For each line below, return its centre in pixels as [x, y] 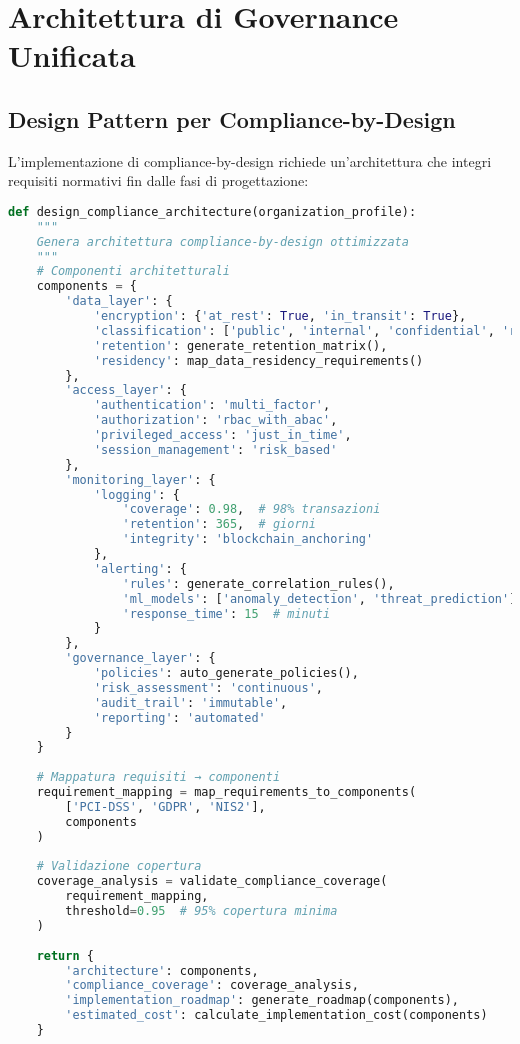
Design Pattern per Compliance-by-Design [232, 118]
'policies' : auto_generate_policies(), [226, 673]
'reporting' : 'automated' [179, 717]
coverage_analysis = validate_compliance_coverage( [212, 881]
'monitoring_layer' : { [140, 479]
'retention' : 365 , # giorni [219, 524]
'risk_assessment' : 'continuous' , [208, 687]
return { [65, 955]
